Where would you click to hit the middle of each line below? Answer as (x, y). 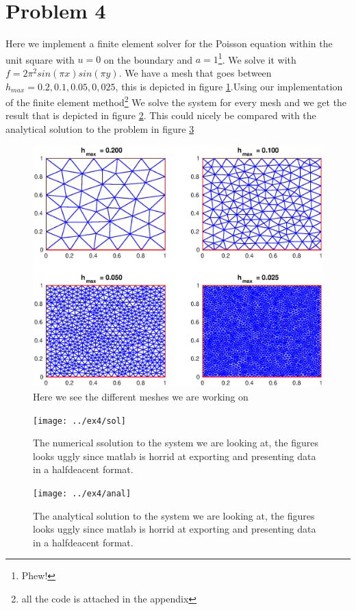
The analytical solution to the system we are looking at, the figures (174, 515)
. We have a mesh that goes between (195, 72)
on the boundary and (148, 59)
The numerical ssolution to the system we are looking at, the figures (176, 443)
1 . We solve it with (257, 58)
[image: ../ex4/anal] (82, 494)
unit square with (40, 59)
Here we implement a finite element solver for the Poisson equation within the (169, 43)
